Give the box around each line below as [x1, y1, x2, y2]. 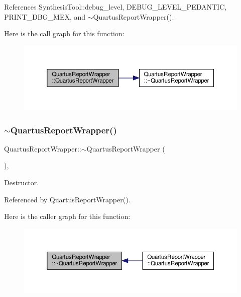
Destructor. [4, 177, 39, 188]
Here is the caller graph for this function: [4, 211, 131, 221]
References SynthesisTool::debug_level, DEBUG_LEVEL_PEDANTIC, [4, 2, 227, 12]
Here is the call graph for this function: [4, 28, 125, 39]
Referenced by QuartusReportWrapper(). [4, 194, 131, 204]
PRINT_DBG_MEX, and [4, 11, 86, 22]
